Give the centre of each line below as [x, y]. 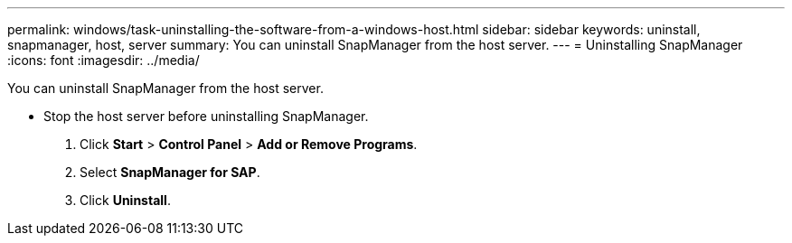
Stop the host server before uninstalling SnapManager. [206, 116]
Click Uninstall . [125, 200]
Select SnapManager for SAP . [170, 172]
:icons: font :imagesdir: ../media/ [104, 60]
